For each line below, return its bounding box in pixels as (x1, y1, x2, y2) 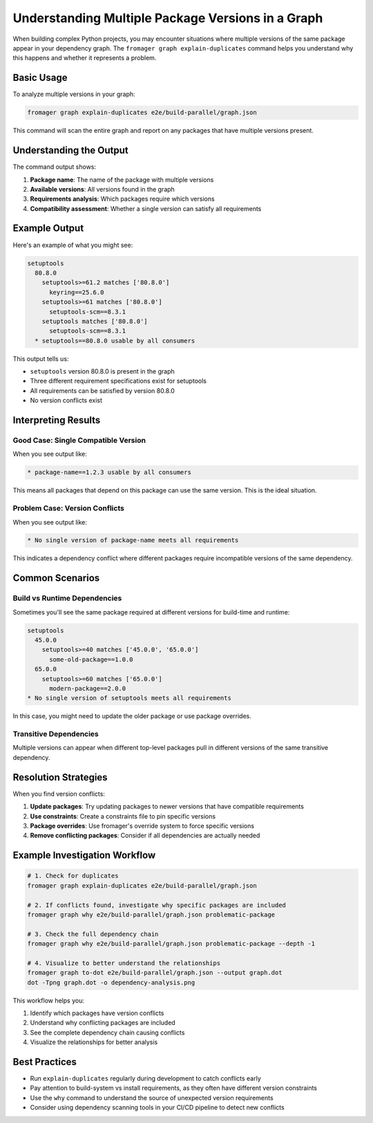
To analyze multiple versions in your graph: (12, 90, 135, 98)
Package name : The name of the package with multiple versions (30, 175, 214, 183)
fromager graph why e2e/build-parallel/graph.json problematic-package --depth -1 (27, 940, 316, 948)
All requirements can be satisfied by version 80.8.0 (30, 386, 175, 394)
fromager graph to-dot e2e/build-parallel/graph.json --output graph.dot (27, 969, 283, 977)
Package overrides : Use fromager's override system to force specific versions (30, 821, 255, 830)
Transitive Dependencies (12, 729, 99, 739)
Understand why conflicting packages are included (30, 1019, 175, 1027)
